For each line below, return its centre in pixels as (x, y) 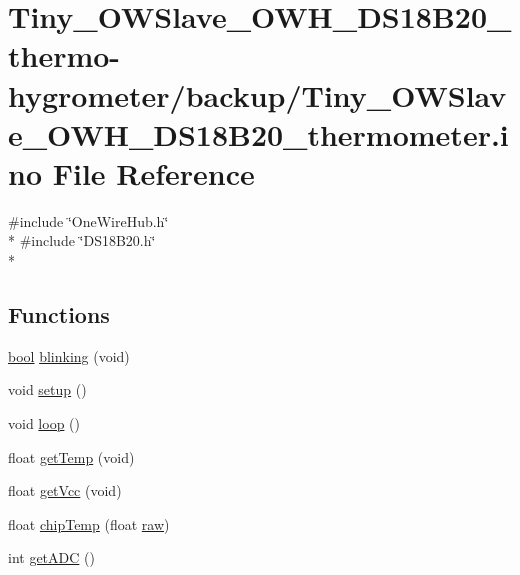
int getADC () (51, 557)
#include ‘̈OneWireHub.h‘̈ (88, 220)
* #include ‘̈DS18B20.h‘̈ (82, 240)
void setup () (47, 389)
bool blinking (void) (69, 355)
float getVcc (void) (65, 490)
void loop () (44, 423)
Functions (59, 314)
